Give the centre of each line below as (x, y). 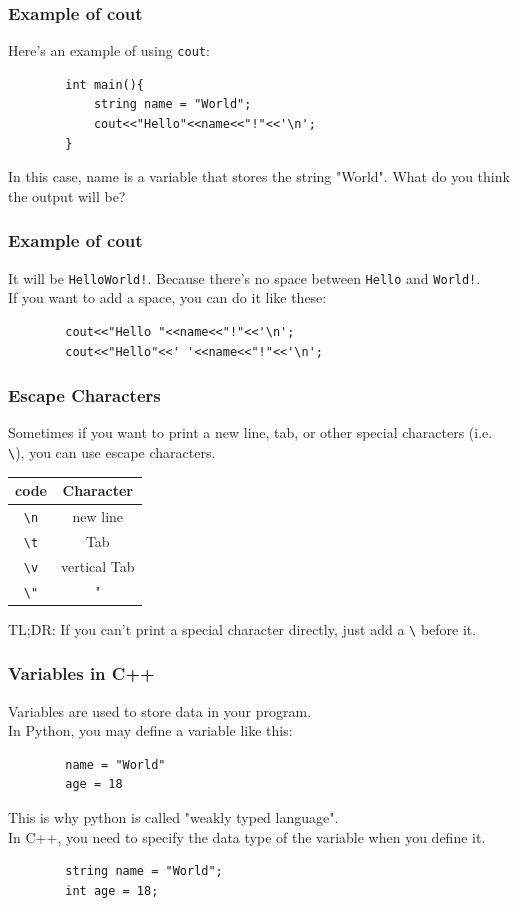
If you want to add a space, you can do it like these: (167, 297)
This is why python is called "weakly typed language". (173, 817)
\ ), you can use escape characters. (112, 451)
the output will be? (67, 195)
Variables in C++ (81, 673)
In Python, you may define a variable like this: (150, 730)
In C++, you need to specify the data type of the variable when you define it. (247, 836)
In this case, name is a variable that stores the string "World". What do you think (259, 176)
